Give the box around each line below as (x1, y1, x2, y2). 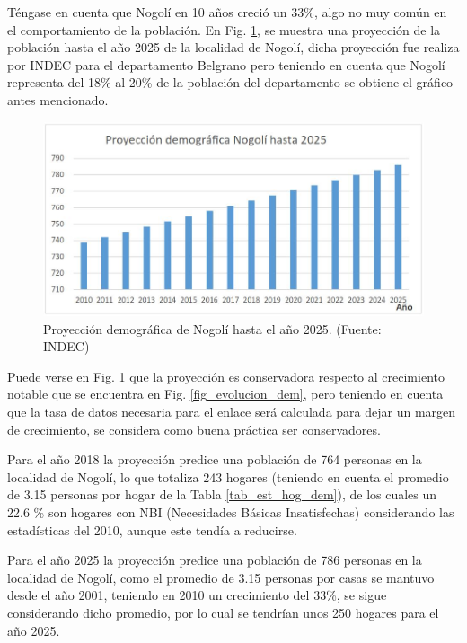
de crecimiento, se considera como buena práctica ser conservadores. (7, 419, 381, 438)
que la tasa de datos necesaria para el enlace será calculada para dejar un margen (7, 402, 456, 420)
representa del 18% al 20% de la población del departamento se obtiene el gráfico (7, 73, 454, 92)
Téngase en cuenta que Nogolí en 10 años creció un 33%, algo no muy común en (7, 3, 447, 21)
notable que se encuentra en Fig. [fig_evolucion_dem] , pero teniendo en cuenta (7, 384, 444, 403)
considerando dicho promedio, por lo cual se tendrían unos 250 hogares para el (7, 603, 439, 621)
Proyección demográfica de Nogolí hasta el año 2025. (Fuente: (43, 319, 382, 338)
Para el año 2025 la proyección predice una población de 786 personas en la (7, 551, 422, 569)
